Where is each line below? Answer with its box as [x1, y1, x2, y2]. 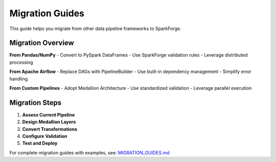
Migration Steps [9, 98, 62, 107]
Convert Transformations [22, 126, 78, 132]
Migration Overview [9, 39, 74, 47]
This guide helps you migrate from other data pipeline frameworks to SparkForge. [9, 25, 181, 32]
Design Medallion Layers [22, 119, 76, 125]
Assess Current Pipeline [22, 112, 75, 118]
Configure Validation [22, 133, 67, 140]
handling [9, 75, 28, 82]
